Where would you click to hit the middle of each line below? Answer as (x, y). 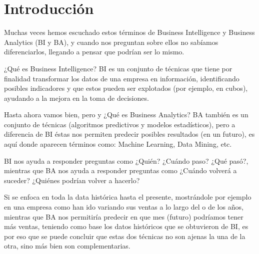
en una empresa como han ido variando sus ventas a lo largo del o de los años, (124, 207)
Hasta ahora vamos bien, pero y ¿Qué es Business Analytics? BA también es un (126, 115)
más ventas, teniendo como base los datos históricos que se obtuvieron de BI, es (126, 226)
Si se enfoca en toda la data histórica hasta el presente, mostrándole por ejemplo (128, 197)
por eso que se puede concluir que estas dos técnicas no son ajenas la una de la (125, 236)
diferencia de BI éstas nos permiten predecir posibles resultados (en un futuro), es (129, 134)
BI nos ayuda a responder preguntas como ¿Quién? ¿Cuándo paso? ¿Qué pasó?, (126, 160)
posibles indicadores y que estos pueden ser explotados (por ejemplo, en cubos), (126, 88)
